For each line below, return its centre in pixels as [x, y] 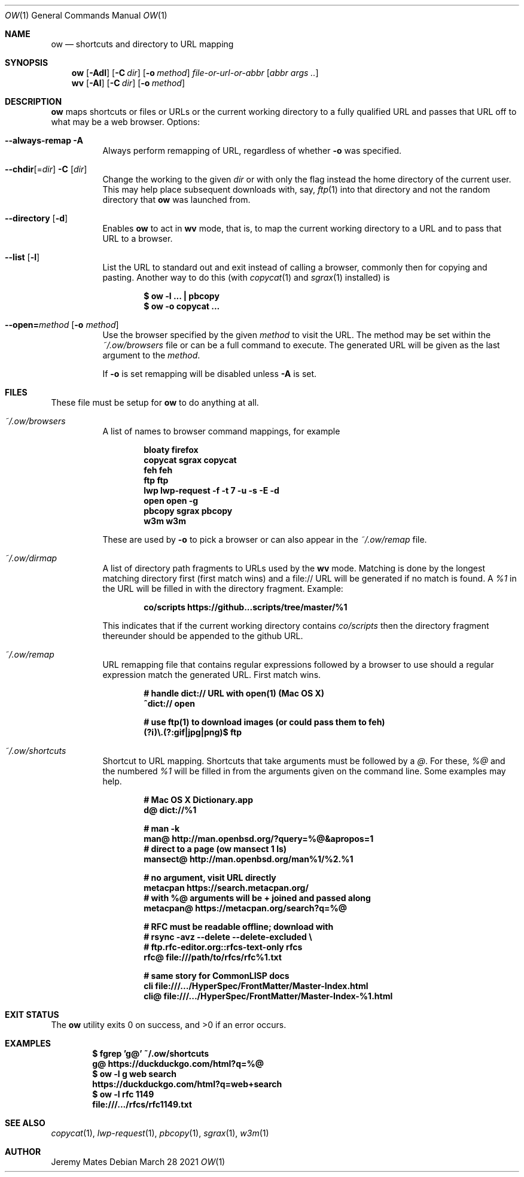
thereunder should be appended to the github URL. [203, 636]
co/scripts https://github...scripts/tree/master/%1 [246, 607]
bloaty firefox [171, 450]
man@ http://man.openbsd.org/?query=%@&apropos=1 [259, 839]
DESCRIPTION [33, 101]
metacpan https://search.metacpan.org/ [226, 888]
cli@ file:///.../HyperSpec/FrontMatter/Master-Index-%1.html [268, 996]
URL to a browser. [138, 238]
